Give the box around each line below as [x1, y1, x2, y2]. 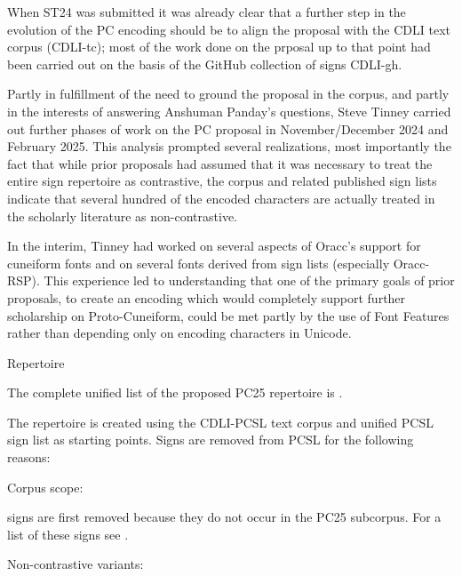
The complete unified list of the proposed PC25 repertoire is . [7, 383, 343, 402]
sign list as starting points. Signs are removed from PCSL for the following [7, 430, 414, 449]
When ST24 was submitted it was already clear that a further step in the [7, 3, 406, 20]
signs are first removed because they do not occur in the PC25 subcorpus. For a [7, 508, 442, 526]
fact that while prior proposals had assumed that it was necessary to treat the [7, 154, 433, 172]
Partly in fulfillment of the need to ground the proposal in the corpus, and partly [7, 84, 450, 103]
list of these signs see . [7, 524, 129, 543]
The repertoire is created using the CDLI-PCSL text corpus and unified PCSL [7, 412, 434, 431]
